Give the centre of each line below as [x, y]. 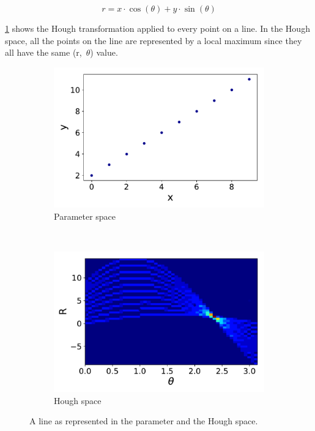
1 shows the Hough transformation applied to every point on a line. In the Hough [157, 28]
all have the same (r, [43, 52]
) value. [104, 52]
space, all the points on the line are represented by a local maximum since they [154, 40]
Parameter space [85, 216]
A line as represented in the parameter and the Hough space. [144, 421]
